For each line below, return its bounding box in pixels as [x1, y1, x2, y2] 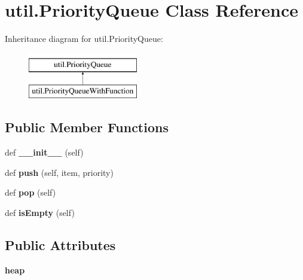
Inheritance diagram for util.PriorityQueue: [5, 32, 163, 45]
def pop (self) [5, 186, 56, 199]
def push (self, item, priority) [5, 166, 114, 178]
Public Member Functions [5, 118, 169, 136]
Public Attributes [5, 235, 116, 254]
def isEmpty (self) [5, 206, 75, 218]
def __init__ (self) [5, 146, 84, 159]
